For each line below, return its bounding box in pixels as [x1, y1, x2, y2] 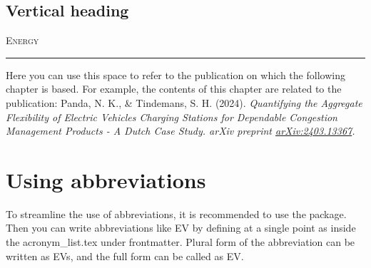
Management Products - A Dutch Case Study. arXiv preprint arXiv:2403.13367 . [6, 123, 355, 138]
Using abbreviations [6, 165, 206, 194]
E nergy [6, 33, 39, 48]
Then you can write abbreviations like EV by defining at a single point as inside [6, 220, 356, 235]
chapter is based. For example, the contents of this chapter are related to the [6, 81, 342, 96]
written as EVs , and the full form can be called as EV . [6, 248, 244, 263]
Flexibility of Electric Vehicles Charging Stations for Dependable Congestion [6, 109, 337, 124]
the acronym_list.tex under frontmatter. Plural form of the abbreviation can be [6, 234, 355, 249]
